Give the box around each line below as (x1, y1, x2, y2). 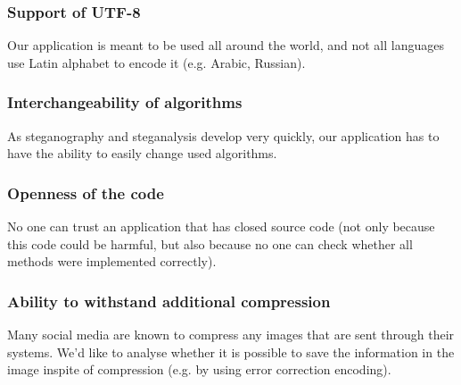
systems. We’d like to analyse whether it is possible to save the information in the (7, 342, 455, 361)
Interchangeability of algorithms (7, 91, 243, 113)
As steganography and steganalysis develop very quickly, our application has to (7, 126, 440, 145)
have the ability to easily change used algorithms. (7, 144, 277, 163)
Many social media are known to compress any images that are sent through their (7, 325, 455, 344)
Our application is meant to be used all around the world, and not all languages (7, 36, 444, 54)
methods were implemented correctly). (7, 252, 217, 271)
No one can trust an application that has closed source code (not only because (7, 217, 435, 236)
